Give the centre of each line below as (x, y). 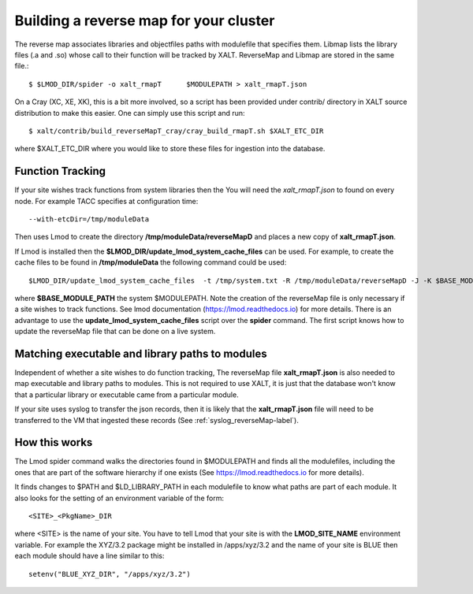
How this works (54, 442)
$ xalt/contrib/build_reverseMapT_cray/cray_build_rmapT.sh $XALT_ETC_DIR (176, 131)
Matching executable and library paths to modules (141, 353)
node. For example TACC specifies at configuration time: (106, 201)
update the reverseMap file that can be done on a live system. (115, 332)
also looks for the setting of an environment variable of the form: (119, 498)
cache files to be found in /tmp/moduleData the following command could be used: (151, 262)
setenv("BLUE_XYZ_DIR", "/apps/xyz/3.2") (110, 574)
